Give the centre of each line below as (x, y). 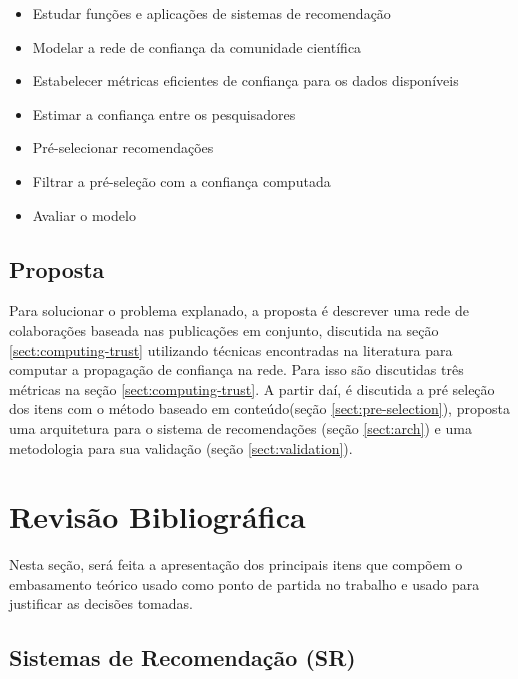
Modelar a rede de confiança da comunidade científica (197, 46)
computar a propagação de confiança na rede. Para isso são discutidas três (236, 369)
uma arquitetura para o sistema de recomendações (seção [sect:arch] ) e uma (240, 427)
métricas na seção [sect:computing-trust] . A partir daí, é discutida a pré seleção (252, 388)
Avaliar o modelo (84, 214)
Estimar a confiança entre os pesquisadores (164, 113)
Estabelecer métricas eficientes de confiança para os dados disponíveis (245, 80)
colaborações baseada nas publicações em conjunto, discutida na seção (224, 329)
